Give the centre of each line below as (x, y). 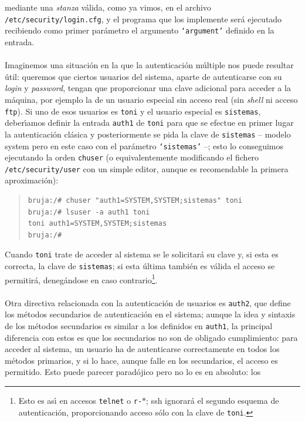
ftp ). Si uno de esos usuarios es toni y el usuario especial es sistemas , (133, 111)
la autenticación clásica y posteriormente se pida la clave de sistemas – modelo (148, 134)
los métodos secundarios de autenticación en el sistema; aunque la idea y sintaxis (150, 314)
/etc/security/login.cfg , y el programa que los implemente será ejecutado (143, 19)
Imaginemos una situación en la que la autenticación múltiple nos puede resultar (149, 65)
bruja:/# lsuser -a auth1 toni (89, 212)
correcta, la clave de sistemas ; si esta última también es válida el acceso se (140, 266)
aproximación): (32, 180)
